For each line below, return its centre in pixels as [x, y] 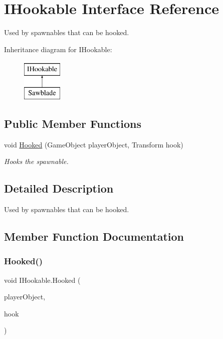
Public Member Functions [73, 123]
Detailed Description [59, 188]
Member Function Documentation [94, 236]
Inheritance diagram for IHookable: [58, 49]
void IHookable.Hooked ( [42, 280]
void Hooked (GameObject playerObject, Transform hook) [94, 144]
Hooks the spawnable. [36, 161]
